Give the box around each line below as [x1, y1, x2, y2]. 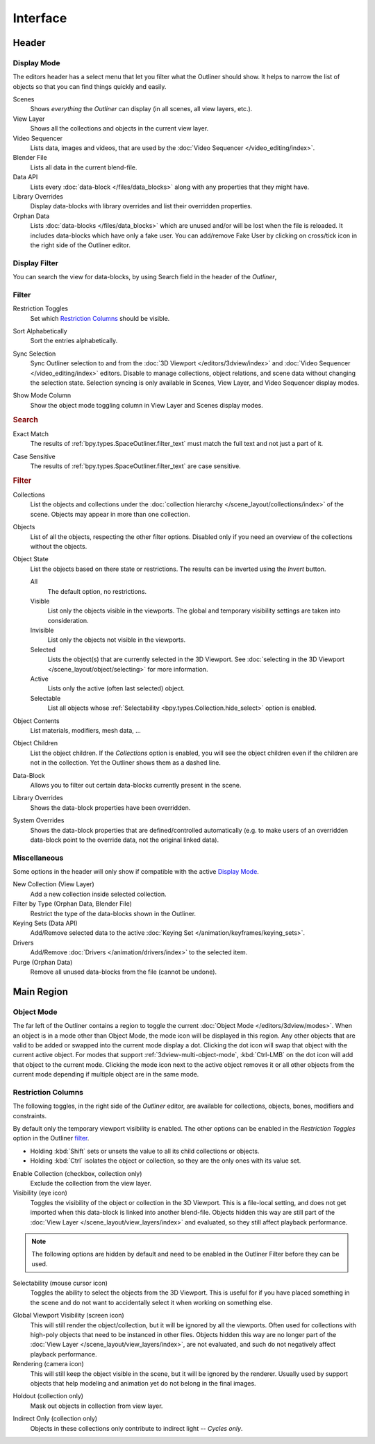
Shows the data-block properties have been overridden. [30, 803, 191, 812]
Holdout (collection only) [12, 1392, 83, 1400]
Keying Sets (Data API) [12, 919, 78, 927]
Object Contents [12, 716, 60, 725]
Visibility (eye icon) [12, 1188, 67, 1197]
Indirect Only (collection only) [12, 1414, 97, 1423]
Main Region [12, 986, 69, 997]
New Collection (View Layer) [12, 880, 95, 888]
